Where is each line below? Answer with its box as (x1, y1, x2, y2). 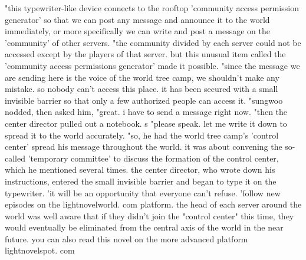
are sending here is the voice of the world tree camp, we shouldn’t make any (5, 71, 279, 83)
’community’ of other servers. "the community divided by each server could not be (5, 36, 301, 48)
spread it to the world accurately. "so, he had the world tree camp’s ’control (5, 129, 279, 141)
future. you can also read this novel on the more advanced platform (5, 232, 248, 245)
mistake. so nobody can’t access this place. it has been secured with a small (5, 83, 278, 95)
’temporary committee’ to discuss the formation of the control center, (28, 152, 279, 164)
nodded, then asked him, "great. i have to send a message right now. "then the (5, 106, 288, 118)
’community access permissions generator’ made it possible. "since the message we (5, 59, 300, 71)
